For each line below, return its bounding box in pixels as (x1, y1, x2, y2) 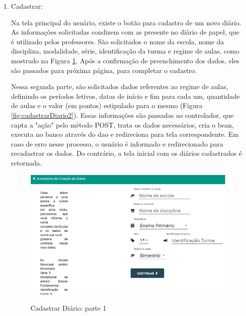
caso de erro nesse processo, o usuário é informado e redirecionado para (11, 138, 224, 149)
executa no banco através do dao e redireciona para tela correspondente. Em (11, 129, 239, 139)
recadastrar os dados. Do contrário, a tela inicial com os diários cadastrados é (11, 148, 242, 158)
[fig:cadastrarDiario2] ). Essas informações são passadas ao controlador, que (11, 110, 234, 120)
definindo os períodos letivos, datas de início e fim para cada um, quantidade (11, 91, 240, 101)
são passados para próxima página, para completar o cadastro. (11, 65, 197, 75)
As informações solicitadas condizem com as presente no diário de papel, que (11, 27, 240, 37)
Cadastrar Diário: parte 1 (30, 303, 106, 313)
